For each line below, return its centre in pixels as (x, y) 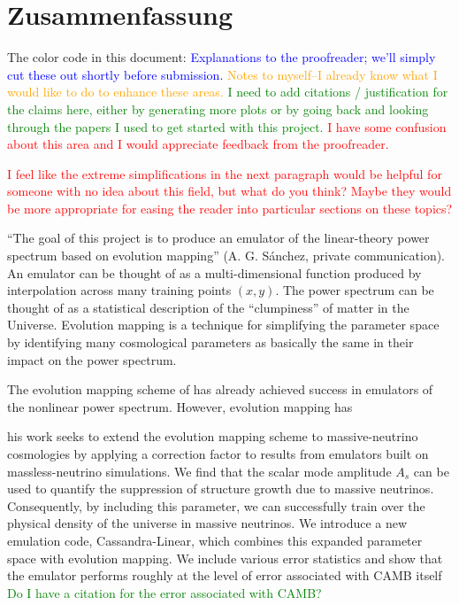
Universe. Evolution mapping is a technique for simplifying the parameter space (223, 325)
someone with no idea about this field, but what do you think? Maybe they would (229, 191)
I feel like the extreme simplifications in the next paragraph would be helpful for (225, 173)
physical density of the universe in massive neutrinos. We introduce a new (207, 523)
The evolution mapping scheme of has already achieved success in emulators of (220, 389)
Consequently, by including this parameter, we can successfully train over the (216, 505)
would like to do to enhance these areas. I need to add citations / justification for (228, 92)
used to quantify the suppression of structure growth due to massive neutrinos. (221, 489)
